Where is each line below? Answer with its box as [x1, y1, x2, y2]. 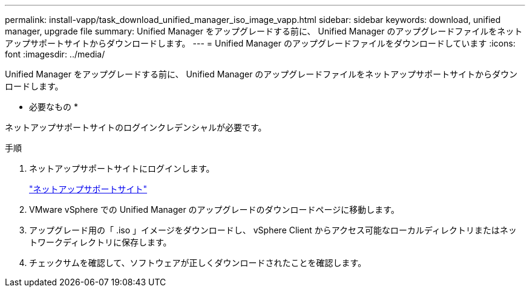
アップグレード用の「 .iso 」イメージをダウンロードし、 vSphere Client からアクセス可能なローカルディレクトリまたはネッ [29, 225, 517, 235]
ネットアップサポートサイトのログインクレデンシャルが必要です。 [5, 122, 267, 132]
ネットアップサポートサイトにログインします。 [29, 163, 215, 174]
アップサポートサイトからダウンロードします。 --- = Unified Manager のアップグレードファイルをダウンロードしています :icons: [5, 38, 515, 48]
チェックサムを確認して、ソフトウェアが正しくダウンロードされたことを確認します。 [29, 258, 367, 268]
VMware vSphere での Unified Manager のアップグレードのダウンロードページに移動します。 [29, 204, 399, 215]
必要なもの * [29, 102, 78, 112]
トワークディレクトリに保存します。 [29, 237, 172, 247]
